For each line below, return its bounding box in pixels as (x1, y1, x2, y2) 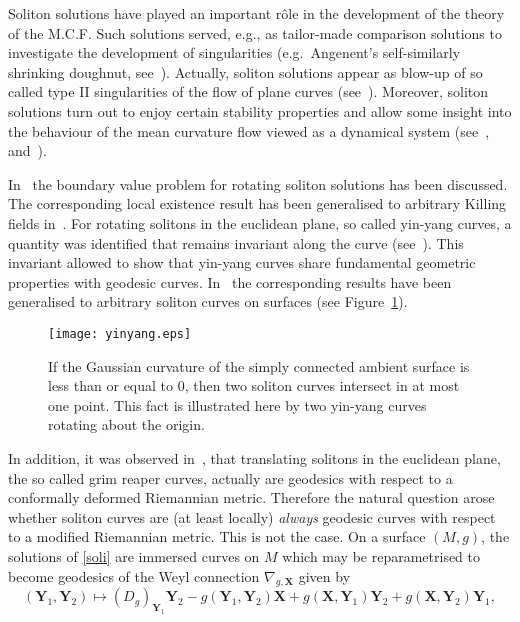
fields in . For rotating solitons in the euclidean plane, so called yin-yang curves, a (8, 212, 512, 233)
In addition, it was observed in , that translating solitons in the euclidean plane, (8, 447, 501, 468)
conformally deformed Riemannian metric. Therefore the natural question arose (8, 487, 495, 508)
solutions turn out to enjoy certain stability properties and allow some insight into (8, 100, 512, 121)
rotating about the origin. (48, 414, 205, 435)
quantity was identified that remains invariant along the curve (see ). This (8, 232, 464, 253)
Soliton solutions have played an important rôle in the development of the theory (8, 3, 505, 23)
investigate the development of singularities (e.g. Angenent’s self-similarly (8, 42, 461, 63)
